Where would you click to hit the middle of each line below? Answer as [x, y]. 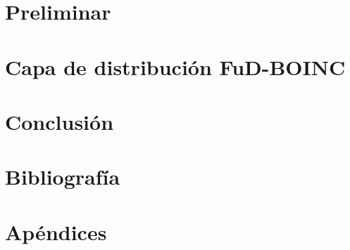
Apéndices [56, 231]
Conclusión [60, 121]
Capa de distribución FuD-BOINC [175, 66]
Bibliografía [63, 177]
